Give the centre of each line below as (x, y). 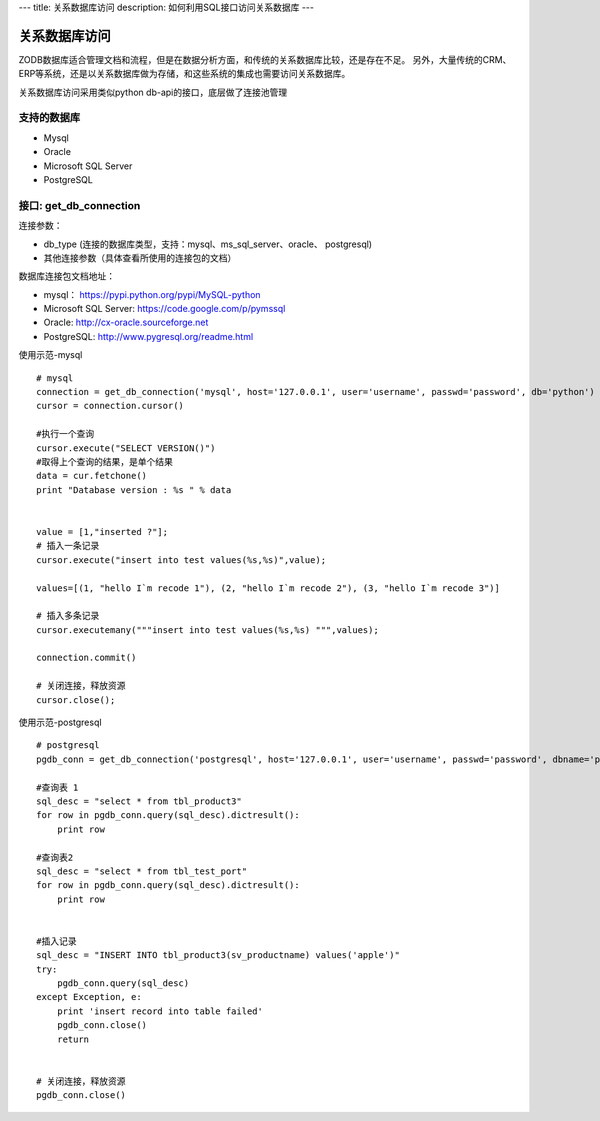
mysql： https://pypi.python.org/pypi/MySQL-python (152, 294)
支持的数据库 (49, 118)
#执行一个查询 (65, 434)
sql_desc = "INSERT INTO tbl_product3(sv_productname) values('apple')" (218, 955)
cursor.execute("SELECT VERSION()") (126, 448)
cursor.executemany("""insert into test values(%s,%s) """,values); (207, 629)
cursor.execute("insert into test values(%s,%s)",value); (181, 559)
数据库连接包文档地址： (66, 276)
